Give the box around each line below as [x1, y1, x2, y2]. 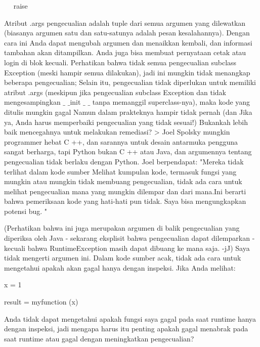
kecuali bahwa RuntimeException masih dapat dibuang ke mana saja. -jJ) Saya [4, 242, 250, 253]
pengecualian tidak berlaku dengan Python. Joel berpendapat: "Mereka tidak [4, 156, 244, 166]
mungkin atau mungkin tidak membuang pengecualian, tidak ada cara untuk [4, 176, 242, 187]
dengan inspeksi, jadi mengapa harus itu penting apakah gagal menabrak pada [4, 323, 248, 334]
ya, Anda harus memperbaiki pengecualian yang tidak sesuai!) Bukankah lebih [4, 116, 248, 127]
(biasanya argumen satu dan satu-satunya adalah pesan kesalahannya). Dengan [4, 27, 250, 38]
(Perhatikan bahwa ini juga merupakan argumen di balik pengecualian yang [4, 223, 240, 233]
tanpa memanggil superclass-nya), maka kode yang [92, 97, 250, 107]
